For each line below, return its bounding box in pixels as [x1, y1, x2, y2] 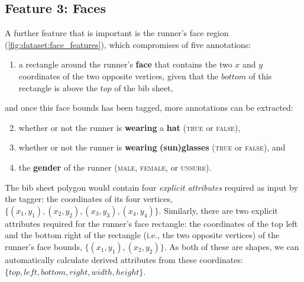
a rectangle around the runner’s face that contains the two [18, 58, 232, 70]
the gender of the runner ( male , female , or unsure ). [18, 161, 212, 173]
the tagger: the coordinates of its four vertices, [5, 193, 173, 205]
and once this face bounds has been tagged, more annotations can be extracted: [5, 101, 293, 114]
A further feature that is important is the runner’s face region [5, 27, 229, 39]
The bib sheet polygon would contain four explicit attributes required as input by [5, 181, 298, 193]
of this [248, 69, 272, 82]
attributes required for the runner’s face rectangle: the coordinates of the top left [5, 217, 298, 229]
